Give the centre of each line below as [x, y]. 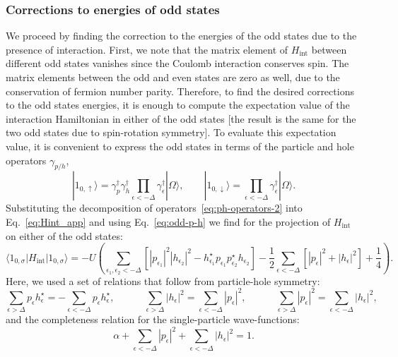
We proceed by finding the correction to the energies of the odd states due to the [181, 36]
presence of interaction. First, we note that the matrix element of [147, 49]
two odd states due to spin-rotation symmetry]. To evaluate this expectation [171, 132]
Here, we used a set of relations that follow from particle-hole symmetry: [163, 280]
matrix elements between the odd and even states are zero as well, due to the [173, 77]
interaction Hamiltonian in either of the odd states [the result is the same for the [181, 118]
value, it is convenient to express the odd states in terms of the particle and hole [180, 146]
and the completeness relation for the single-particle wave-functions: [153, 319]
